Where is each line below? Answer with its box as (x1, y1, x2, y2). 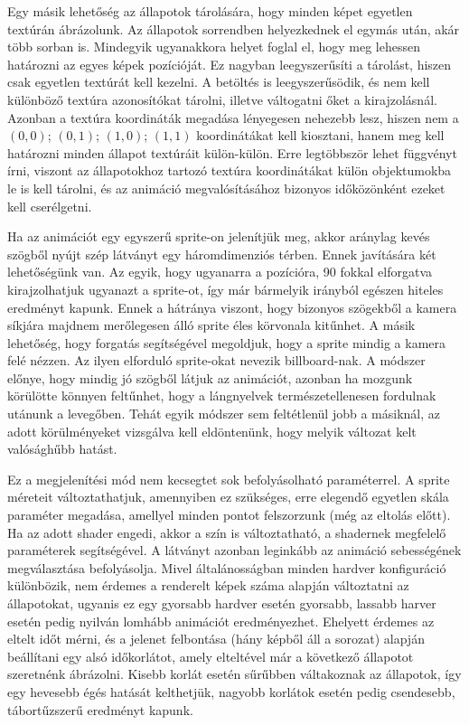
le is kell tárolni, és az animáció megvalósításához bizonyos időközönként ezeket (7, 178, 446, 197)
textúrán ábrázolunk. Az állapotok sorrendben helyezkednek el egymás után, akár (7, 19, 460, 38)
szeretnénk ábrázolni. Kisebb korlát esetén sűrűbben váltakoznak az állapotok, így (7, 664, 462, 683)
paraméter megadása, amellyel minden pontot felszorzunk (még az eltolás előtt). (7, 505, 451, 524)
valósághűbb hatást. (7, 439, 117, 458)
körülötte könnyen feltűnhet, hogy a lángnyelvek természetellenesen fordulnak (7, 386, 436, 405)
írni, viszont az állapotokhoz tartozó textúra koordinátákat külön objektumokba (7, 161, 452, 180)
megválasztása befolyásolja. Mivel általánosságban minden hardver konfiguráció (7, 558, 446, 577)
